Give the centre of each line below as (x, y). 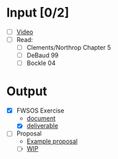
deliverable (43, 126)
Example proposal (52, 141)
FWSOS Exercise (40, 111)
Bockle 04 (41, 63)
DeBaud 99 (43, 55)
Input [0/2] (38, 13)
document (41, 118)
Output (27, 92)
